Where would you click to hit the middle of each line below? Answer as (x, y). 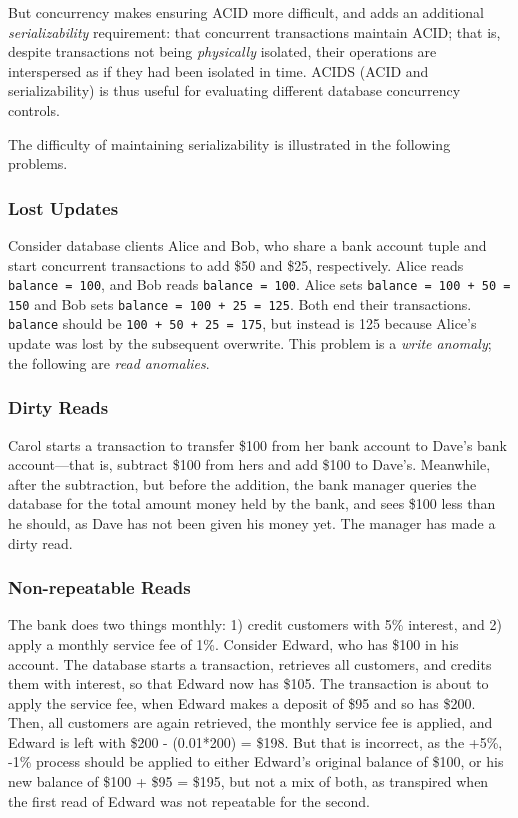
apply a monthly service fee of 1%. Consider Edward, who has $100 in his (233, 643)
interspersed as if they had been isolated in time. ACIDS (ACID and (218, 70)
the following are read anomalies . (109, 362)
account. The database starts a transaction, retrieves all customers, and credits (250, 663)
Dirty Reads (58, 407)
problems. (38, 163)
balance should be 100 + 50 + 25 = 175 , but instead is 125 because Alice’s (242, 323)
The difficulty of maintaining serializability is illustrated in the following (229, 143)
